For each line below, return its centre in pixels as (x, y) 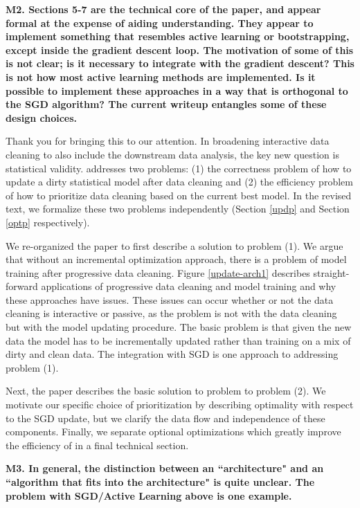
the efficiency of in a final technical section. (97, 445)
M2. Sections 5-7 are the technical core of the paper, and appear (163, 9)
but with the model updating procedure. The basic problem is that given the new (179, 327)
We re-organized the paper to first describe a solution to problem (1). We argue (174, 245)
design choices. (42, 117)
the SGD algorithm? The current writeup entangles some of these (166, 104)
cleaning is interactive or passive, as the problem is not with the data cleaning (171, 313)
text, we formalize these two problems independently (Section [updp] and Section (178, 209)
